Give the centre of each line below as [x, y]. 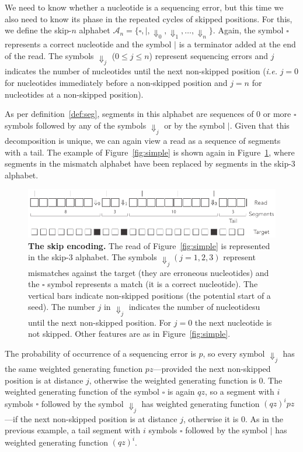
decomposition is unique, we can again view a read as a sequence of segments [143, 141]
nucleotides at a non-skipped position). [74, 94]
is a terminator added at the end [237, 44]
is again [181, 391]
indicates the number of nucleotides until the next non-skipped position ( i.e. [141, 71]
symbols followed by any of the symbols [76, 125]
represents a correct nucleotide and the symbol [88, 44]
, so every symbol [234, 353]
